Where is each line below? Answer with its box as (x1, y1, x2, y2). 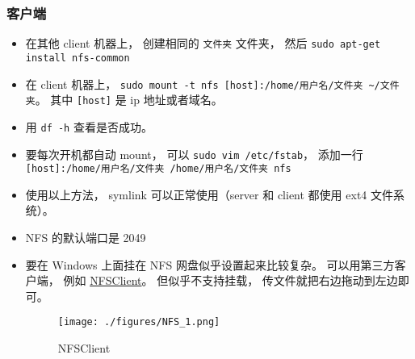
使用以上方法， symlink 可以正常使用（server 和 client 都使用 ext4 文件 (25, 186, 393, 202)
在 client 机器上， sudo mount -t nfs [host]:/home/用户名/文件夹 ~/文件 (25, 75, 400, 92)
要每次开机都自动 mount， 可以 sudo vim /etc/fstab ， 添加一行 (25, 145, 363, 162)
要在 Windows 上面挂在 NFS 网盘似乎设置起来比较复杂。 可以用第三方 (25, 256, 395, 273)
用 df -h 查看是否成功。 (25, 118, 153, 135)
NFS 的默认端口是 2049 (25, 229, 146, 245)
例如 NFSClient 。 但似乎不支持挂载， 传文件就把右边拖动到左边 (63, 272, 398, 289)
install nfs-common (25, 52, 130, 64)
